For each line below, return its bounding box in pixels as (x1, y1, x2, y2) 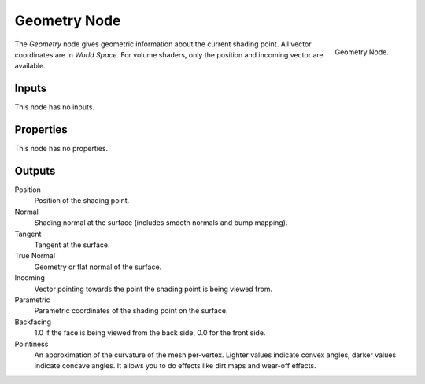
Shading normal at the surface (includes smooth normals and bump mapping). (34, 218, 288, 227)
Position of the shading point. (34, 196, 130, 205)
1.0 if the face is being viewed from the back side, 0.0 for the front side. (34, 328, 266, 338)
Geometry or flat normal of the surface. (34, 262, 162, 271)
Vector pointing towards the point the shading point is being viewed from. (34, 284, 273, 294)
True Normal (14, 251, 55, 260)
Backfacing (14, 317, 51, 327)
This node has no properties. (14, 144, 109, 153)
